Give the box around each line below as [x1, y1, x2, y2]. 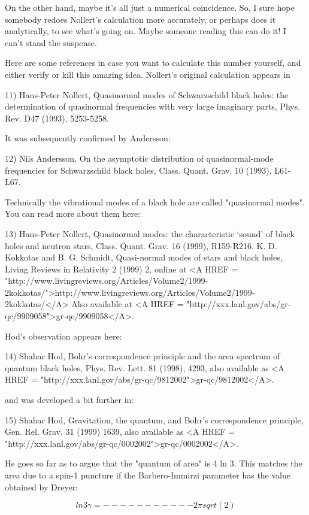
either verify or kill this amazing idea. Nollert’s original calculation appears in [5, 68, 290, 80]
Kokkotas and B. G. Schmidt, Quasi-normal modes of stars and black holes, [5, 251, 283, 263]
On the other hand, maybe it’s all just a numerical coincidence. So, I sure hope [5, 1, 295, 13]
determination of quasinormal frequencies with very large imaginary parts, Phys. [5, 100, 301, 113]
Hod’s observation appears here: [5, 329, 122, 342]
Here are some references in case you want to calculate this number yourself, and [5, 56, 301, 69]
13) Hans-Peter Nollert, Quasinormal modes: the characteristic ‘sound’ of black [5, 227, 295, 240]
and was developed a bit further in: [5, 393, 134, 406]
